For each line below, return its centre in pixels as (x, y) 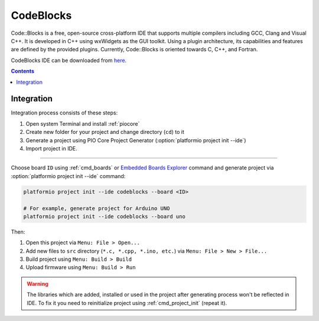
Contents (23, 71)
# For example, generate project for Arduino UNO (97, 208)
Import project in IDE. (51, 148)
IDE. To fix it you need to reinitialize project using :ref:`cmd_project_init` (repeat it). (127, 303)
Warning (38, 284)
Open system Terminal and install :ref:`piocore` (83, 123)
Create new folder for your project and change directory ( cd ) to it (105, 132)
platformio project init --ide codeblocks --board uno (104, 216)
